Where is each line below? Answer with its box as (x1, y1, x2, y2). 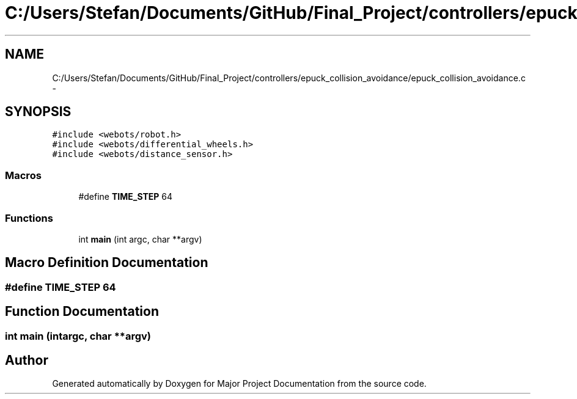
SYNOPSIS (5, 104, 72, 120)
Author (5, 353, 48, 368)
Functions (5, 211, 53, 224)
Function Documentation (5, 304, 159, 320)
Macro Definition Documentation (5, 255, 208, 271)
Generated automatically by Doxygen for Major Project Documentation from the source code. (52, 378, 427, 389)
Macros (5, 169, 42, 181)
